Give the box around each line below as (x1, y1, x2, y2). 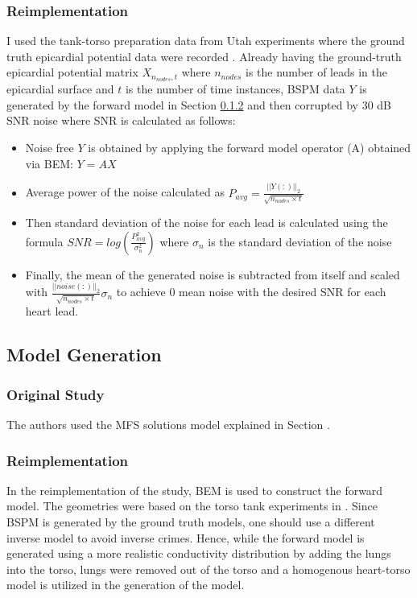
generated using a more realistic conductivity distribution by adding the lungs (6, 545, 391, 562)
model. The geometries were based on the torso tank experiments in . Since (6, 497, 378, 514)
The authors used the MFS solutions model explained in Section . (6, 416, 330, 433)
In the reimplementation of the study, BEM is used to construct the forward (6, 481, 383, 498)
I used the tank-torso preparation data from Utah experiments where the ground (6, 32, 405, 49)
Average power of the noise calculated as (25, 184, 225, 200)
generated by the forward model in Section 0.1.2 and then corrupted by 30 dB (6, 96, 391, 113)
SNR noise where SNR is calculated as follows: (6, 112, 236, 129)
